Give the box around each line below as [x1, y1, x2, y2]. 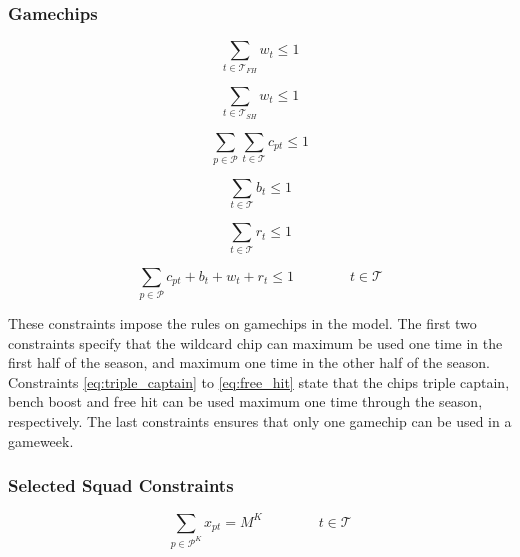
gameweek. [8, 430, 74, 451]
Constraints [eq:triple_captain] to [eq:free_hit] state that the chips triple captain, [8, 371, 510, 392]
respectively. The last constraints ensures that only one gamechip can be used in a [8, 410, 512, 431]
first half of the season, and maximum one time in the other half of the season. [8, 352, 490, 373]
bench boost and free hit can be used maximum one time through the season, [8, 391, 483, 412]
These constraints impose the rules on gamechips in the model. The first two [8, 313, 477, 333]
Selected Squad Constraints [8, 473, 234, 498]
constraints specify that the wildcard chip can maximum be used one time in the [8, 332, 503, 353]
